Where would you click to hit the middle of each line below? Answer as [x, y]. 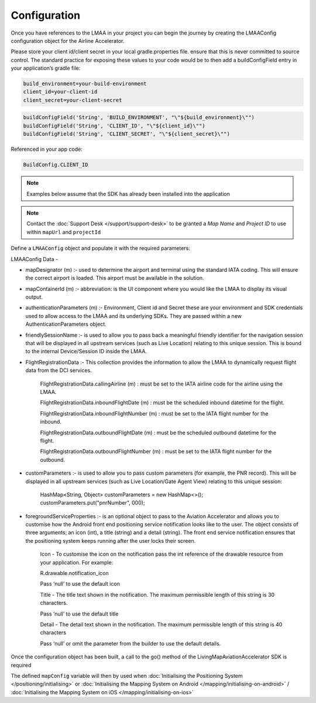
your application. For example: [77, 562]
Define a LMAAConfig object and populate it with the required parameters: [100, 248]
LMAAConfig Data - [35, 259]
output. [34, 297]
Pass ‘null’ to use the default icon [80, 584]
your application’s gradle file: [46, 68]
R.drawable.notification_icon [74, 573]
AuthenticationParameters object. [66, 324]
